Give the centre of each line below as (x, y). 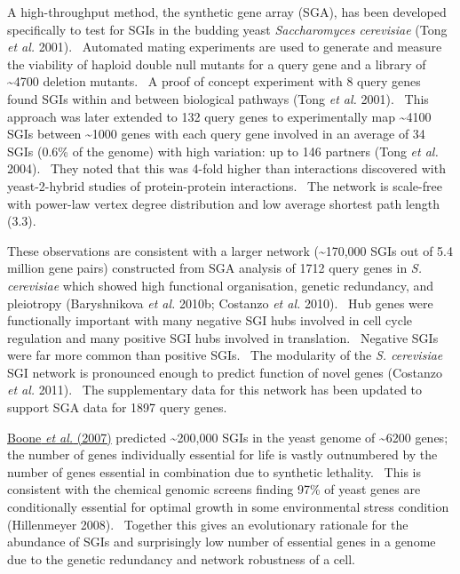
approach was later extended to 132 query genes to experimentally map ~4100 (219, 116)
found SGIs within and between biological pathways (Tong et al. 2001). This (218, 98)
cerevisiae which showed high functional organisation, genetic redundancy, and (221, 285)
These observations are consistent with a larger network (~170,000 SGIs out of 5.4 (230, 250)
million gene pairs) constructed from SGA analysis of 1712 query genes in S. (215, 268)
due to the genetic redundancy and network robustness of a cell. (181, 558)
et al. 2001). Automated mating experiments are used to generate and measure (225, 47)
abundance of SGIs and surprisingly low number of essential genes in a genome (222, 542)
